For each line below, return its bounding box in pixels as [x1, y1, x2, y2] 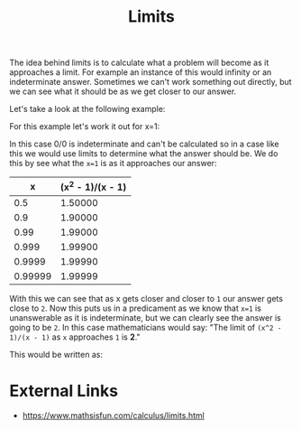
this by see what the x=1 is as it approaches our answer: [9, 158, 217, 169]
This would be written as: [9, 349, 104, 360]
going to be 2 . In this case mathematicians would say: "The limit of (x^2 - [9, 322, 282, 332]
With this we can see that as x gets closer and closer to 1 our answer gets [9, 293, 284, 304]
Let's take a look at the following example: [9, 104, 166, 115]
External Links [9, 380, 119, 401]
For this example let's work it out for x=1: [9, 121, 160, 132]
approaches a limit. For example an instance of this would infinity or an [9, 67, 272, 78]
